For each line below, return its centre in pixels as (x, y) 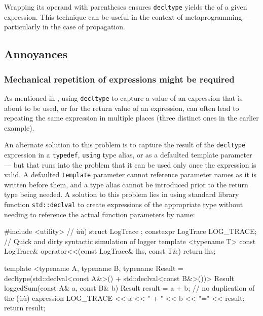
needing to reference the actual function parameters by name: (100, 214)
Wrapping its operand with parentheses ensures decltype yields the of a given (126, 7)
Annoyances (36, 54)
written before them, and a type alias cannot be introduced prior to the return (126, 184)
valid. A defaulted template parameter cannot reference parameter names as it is (130, 174)
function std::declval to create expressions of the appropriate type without (124, 204)
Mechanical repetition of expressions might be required (119, 79)
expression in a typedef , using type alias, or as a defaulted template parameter (128, 154)
